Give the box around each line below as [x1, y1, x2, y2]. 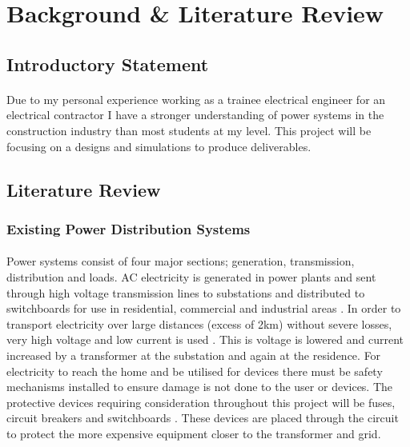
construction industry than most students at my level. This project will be [6, 122, 372, 138]
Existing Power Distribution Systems [6, 218, 251, 238]
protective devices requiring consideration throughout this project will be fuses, [6, 393, 396, 410]
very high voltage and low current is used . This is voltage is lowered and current [6, 331, 404, 348]
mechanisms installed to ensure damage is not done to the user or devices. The [6, 378, 393, 395]
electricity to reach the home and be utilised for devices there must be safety [6, 362, 383, 379]
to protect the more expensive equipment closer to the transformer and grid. [6, 425, 381, 441]
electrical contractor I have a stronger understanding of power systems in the [6, 106, 384, 123]
